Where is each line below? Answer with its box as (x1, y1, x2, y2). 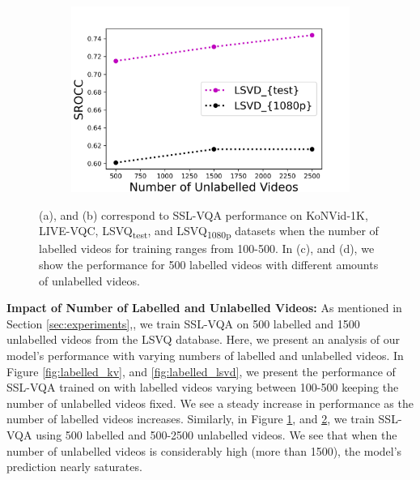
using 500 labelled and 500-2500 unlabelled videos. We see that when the (36, 426, 397, 443)
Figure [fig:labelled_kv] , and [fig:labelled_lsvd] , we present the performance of (6, 362, 396, 379)
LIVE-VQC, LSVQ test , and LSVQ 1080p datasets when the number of (39, 222, 379, 242)
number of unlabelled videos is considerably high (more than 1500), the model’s (6, 442, 402, 459)
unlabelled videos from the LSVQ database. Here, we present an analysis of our (6, 331, 401, 348)
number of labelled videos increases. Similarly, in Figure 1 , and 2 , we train (6, 410, 375, 427)
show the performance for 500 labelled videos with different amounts (39, 256, 379, 273)
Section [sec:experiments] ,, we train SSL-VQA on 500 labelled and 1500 (6, 315, 360, 332)
